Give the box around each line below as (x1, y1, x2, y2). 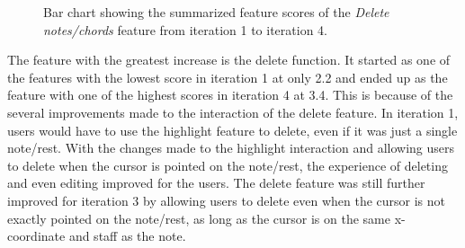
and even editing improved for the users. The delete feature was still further (7, 173, 425, 192)
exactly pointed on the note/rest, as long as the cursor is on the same (7, 208, 390, 227)
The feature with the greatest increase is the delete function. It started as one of (7, 50, 451, 69)
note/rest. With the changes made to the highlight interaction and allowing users (7, 138, 455, 157)
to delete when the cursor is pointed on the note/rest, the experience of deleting (7, 155, 448, 174)
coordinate (7, 226, 66, 245)
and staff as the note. (68, 226, 186, 245)
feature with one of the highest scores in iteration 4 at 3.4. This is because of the (7, 85, 453, 104)
